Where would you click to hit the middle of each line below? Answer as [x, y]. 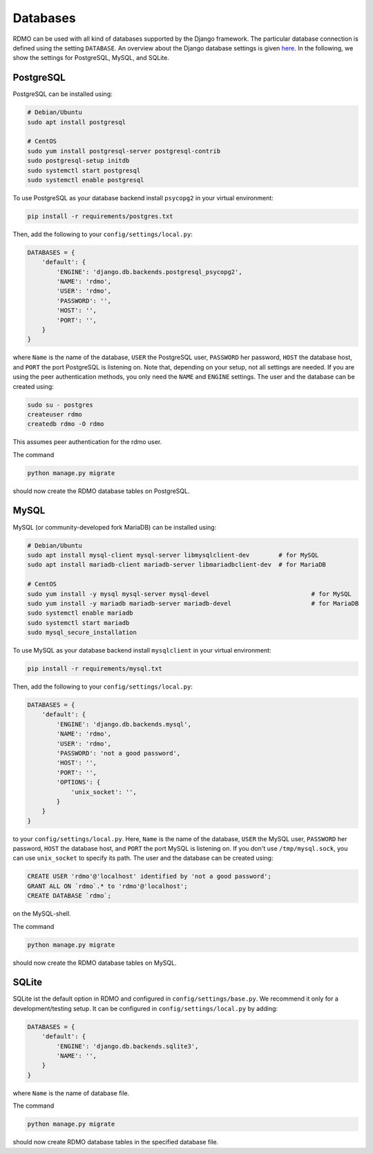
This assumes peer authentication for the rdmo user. [87, 442]
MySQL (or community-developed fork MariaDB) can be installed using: [115, 527]
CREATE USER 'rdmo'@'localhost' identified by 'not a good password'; [150, 876]
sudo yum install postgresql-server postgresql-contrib [124, 151]
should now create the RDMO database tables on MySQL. [95, 963]
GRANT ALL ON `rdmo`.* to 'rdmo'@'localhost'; [107, 886]
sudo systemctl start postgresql [84, 170]
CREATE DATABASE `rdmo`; [69, 896]
